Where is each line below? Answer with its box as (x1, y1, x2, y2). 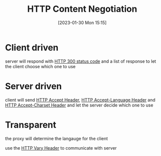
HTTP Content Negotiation (27, 3, 138, 15)
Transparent (5, 119, 56, 130)
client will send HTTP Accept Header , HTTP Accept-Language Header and (5, 97, 156, 103)
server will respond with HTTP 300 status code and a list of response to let (5, 58, 157, 64)
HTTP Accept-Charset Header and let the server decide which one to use (5, 102, 153, 108)
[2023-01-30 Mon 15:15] (58, 20, 107, 26)
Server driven (5, 80, 62, 92)
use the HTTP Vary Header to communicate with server (5, 145, 117, 151)
